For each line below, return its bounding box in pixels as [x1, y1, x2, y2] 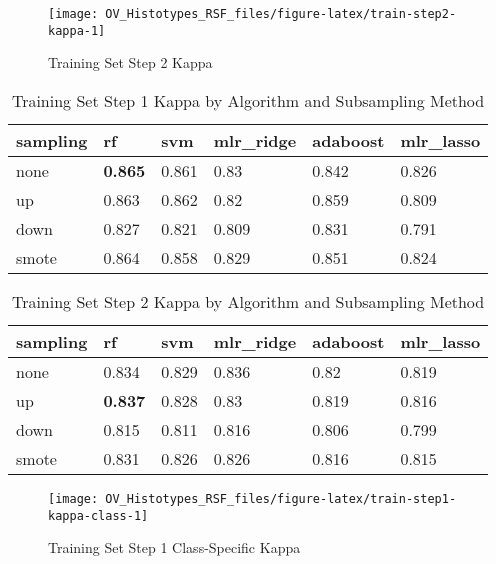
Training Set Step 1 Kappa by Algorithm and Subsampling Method [11, 88, 485, 112]
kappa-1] [48, 23, 106, 38]
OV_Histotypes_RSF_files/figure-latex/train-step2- [105, 7, 457, 21]
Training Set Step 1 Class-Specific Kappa [48, 537, 301, 558]
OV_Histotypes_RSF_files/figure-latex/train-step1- [105, 491, 457, 506]
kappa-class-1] [48, 508, 149, 523]
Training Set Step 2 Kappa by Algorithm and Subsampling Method [11, 289, 485, 313]
